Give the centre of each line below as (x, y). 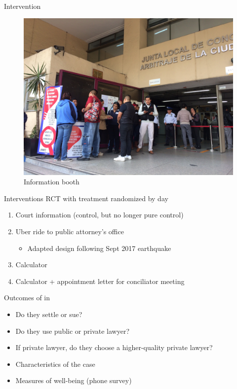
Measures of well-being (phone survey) (74, 380)
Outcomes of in (27, 298)
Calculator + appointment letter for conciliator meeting (100, 281)
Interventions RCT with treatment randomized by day (86, 198)
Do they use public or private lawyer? (73, 331)
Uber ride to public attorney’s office (70, 231)
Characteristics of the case (55, 364)
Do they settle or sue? (49, 314)
